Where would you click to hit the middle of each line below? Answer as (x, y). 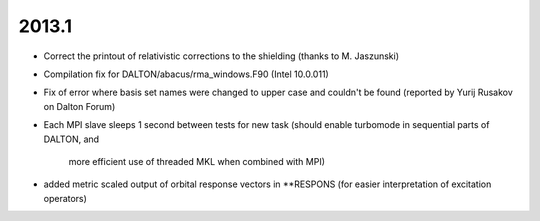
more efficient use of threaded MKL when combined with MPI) (196, 161)
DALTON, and (71, 139)
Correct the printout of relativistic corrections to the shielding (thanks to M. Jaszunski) (221, 56)
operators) (65, 198)
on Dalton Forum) (79, 106)
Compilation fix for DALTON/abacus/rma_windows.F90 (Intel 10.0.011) (186, 74)
